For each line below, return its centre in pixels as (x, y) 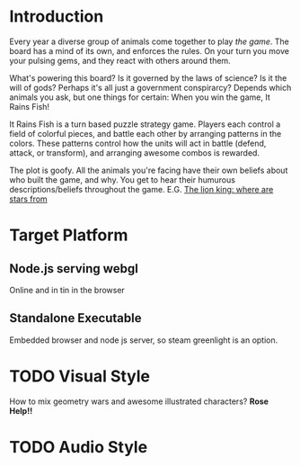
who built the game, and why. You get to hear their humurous (123, 179)
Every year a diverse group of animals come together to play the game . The (149, 41)
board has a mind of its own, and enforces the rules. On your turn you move (150, 50)
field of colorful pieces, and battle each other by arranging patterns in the (146, 133)
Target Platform (69, 235)
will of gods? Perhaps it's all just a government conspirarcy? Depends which (150, 87)
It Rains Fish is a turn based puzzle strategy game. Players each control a (145, 124)
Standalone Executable (75, 318)
